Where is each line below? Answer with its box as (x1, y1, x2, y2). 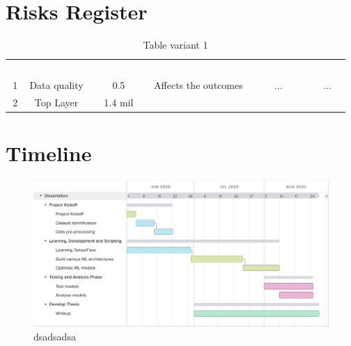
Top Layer (34, 94, 79, 109)
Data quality (29, 77, 84, 92)
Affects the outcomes (154, 77, 243, 92)
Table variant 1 (143, 38, 208, 52)
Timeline (6, 138, 92, 167)
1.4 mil (104, 94, 134, 109)
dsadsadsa (33, 329, 76, 344)
